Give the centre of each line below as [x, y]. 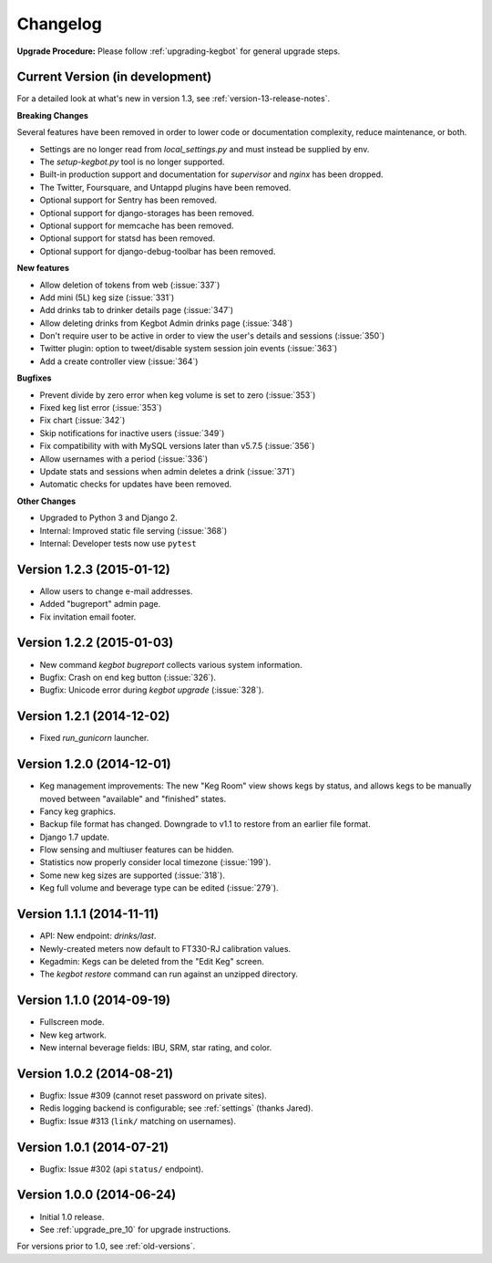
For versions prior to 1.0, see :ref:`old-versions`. [106, 1247]
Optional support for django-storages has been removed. [147, 213]
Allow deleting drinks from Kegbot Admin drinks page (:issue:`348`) [166, 323]
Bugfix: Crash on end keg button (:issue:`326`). [128, 677]
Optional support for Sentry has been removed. [128, 200]
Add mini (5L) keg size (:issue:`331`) [107, 297]
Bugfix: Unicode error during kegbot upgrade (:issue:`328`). [152, 690]
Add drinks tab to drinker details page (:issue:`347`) [137, 310]
